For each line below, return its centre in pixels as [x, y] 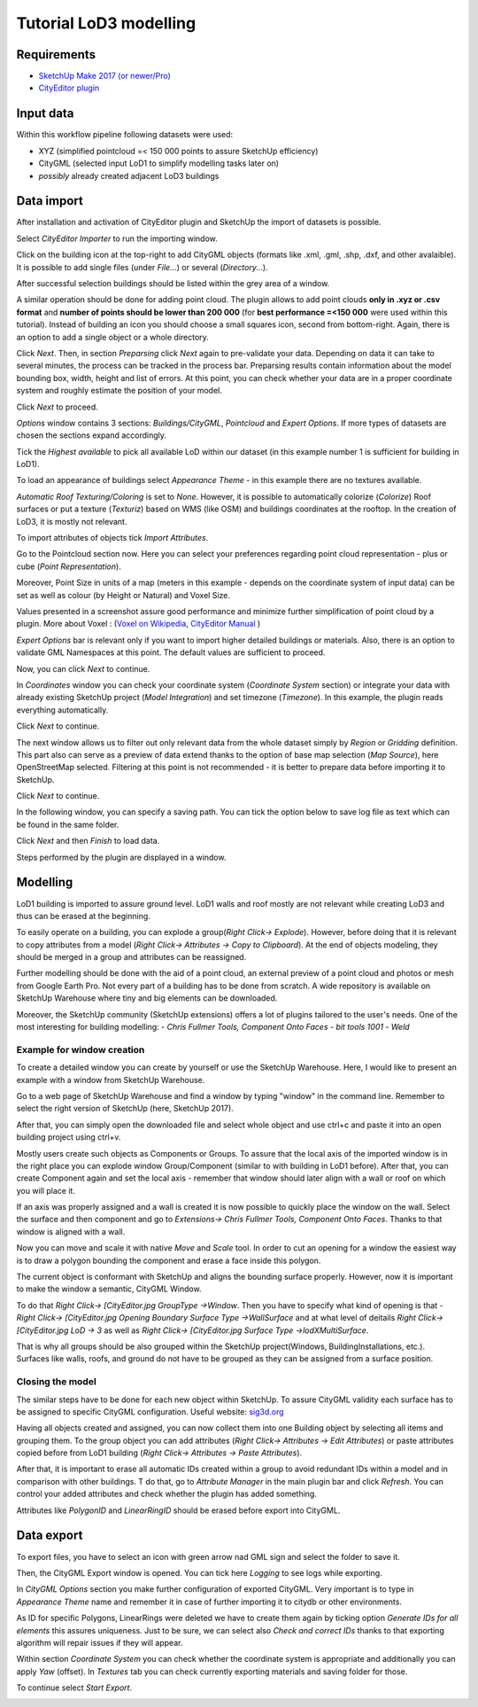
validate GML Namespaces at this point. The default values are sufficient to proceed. [171, 652]
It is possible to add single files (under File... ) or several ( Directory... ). [143, 267]
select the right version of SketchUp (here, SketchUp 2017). [125, 1109]
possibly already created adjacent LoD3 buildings [129, 175]
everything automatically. [62, 710]
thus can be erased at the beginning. [83, 916]
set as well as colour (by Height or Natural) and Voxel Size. [123, 595]
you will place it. [46, 1190]
